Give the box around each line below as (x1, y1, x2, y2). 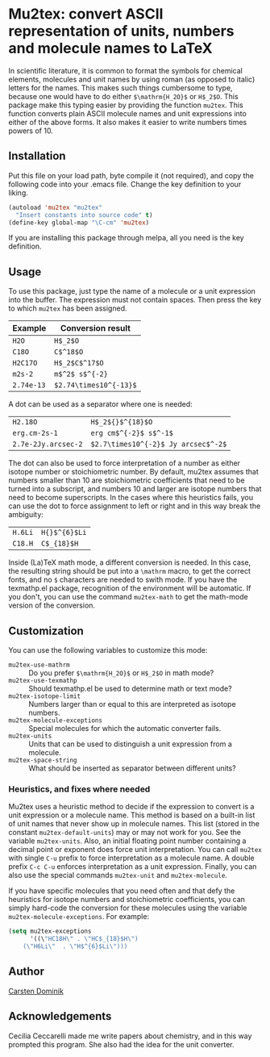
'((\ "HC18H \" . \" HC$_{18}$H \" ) (29, 935, 139, 943)
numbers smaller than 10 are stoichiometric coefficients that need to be (8, 475, 245, 485)
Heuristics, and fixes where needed (8, 783, 151, 795)
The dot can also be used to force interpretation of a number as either (8, 458, 240, 468)
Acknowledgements (8, 1009, 112, 1023)
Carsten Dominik (8, 986, 64, 996)
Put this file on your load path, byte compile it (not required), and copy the (8, 170, 254, 180)
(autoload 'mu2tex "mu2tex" (8, 203, 103, 211)
